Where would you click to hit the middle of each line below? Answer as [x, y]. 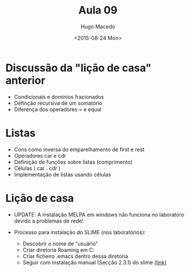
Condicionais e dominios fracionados [59, 97]
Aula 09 [98, 10]
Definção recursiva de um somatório [58, 103]
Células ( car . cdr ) [37, 168]
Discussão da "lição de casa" [79, 68]
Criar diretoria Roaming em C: [59, 250]
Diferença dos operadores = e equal [58, 109]
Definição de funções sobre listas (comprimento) [73, 162]
